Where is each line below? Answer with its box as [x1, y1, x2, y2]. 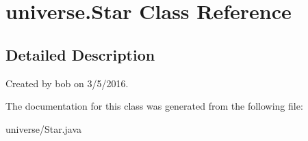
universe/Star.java [5, 121, 82, 136]
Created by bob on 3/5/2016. [5, 76, 129, 90]
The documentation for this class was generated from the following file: [5, 99, 303, 113]
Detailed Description [5, 44, 155, 65]
